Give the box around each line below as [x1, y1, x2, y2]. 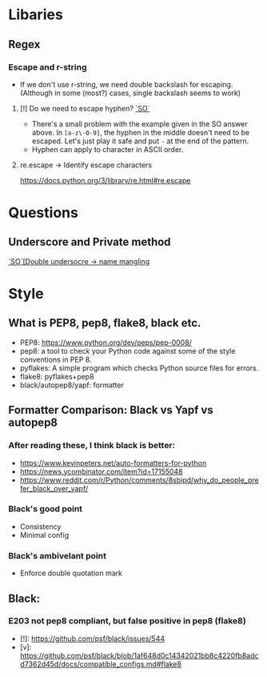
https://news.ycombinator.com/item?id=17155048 [19, 467, 183, 476]
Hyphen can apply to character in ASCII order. [31, 144, 184, 154]
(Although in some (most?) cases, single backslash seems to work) [19, 88, 241, 98]
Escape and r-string [8, 62, 87, 73]
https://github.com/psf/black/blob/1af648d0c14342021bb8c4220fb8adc [19, 651, 259, 660]
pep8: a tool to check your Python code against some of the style [19, 346, 236, 355]
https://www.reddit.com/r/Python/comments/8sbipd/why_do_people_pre [19, 475, 259, 485]
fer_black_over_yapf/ [19, 483, 89, 493]
